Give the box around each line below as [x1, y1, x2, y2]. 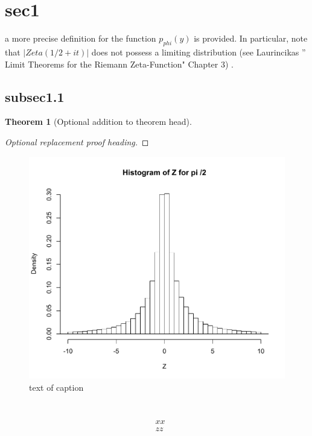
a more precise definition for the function [5, 32, 156, 45]
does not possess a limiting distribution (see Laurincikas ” [91, 45, 306, 58]
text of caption [29, 381, 84, 393]
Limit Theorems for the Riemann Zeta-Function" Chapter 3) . [5, 57, 234, 70]
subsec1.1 [5, 87, 65, 106]
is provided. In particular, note [194, 32, 308, 45]
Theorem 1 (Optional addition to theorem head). [5, 115, 192, 128]
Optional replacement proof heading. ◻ [5, 135, 149, 148]
